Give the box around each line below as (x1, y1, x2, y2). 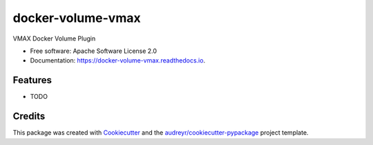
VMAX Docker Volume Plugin (12, 34, 96, 43)
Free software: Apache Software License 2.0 (30, 47, 157, 55)
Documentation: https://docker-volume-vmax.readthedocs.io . (30, 56, 206, 65)
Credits (12, 111, 46, 122)
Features (12, 74, 52, 86)
